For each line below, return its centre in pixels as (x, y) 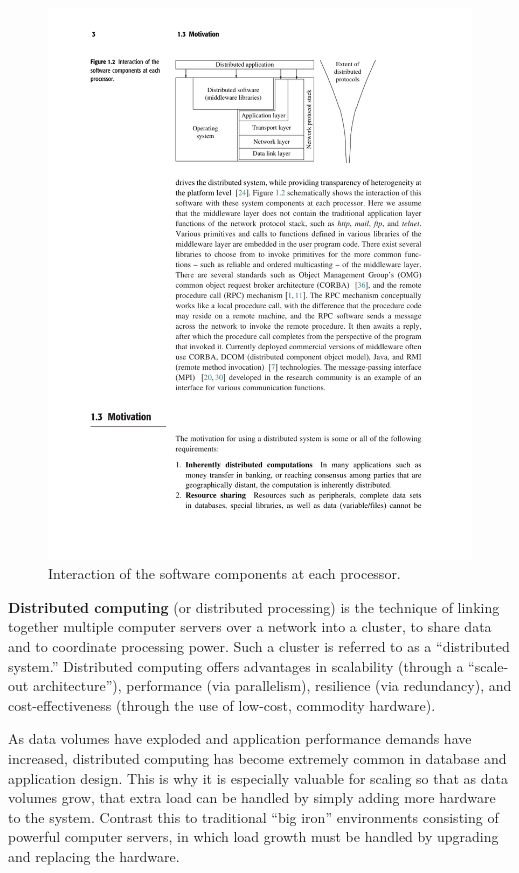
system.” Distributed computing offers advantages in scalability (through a (236, 665)
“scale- (488, 665)
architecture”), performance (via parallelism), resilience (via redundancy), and (272, 685)
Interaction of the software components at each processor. (224, 573)
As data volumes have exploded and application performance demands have (240, 738)
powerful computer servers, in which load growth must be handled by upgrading (253, 836)
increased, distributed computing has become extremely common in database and (257, 758)
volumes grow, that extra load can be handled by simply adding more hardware (252, 797)
